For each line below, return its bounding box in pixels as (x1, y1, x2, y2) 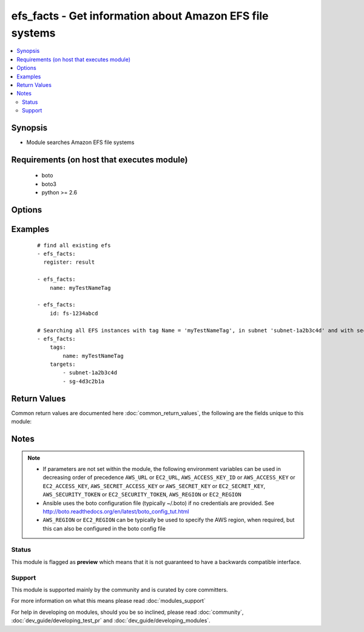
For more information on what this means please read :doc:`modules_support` (11, 597, 206, 605)
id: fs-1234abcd (49, 310, 98, 317)
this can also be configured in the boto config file (42, 524, 166, 532)
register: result (43, 259, 95, 266)
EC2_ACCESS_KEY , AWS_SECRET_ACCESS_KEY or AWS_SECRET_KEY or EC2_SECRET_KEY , (42, 482, 266, 489)
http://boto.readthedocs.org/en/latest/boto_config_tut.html (42, 507, 189, 515)
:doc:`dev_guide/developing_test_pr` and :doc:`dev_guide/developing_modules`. (11, 617, 211, 624)
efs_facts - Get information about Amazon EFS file (11, 9, 269, 22)
